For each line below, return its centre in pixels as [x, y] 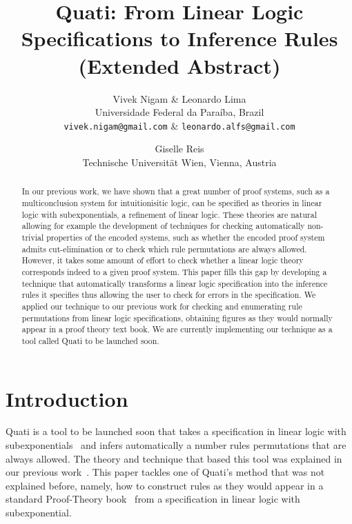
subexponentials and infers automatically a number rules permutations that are [176, 445]
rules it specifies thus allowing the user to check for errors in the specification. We [169, 295]
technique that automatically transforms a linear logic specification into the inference [175, 283]
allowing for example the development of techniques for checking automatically [163, 226]
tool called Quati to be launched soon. [90, 340]
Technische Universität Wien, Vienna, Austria [179, 162]
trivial [33, 237]
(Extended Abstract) [179, 65]
